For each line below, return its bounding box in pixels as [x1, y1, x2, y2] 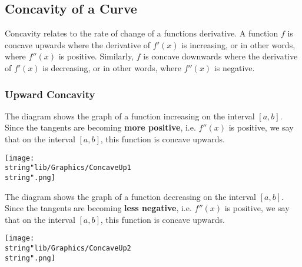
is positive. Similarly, [58, 50, 134, 62]
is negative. [214, 61, 255, 74]
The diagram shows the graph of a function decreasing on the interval [5, 190, 256, 202]
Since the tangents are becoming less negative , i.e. [5, 202, 192, 214]
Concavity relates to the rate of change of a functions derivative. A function [5, 27, 278, 39]
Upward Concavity [5, 86, 95, 101]
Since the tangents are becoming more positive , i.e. [5, 121, 196, 133]
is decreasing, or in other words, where [42, 61, 182, 74]
